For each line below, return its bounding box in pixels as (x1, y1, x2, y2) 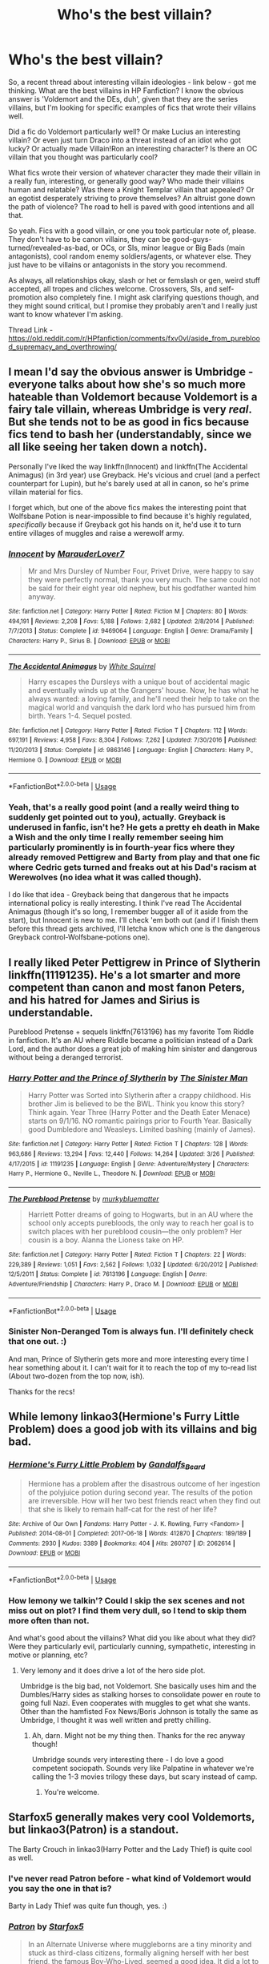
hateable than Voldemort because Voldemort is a (8, 390, 258, 404)
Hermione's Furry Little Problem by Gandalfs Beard (8, 1459, 206, 1471)
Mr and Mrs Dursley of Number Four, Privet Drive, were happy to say (27, 566, 255, 576)
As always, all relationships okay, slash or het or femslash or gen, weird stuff (8, 275, 260, 285)
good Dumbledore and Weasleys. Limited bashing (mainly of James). (27, 1125, 256, 1134)
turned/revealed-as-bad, (8, 243, 90, 252)
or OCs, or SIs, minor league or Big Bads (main (91, 243, 246, 252)
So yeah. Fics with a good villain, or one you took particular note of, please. (8, 226, 257, 235)
